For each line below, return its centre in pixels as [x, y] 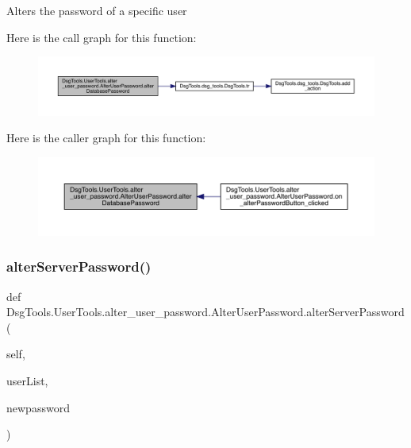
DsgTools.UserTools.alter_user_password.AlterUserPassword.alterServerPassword [205, 312]
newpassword [38, 407]
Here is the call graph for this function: [102, 37]
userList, [27, 381]
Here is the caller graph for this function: [106, 138]
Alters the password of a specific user [97, 10]
